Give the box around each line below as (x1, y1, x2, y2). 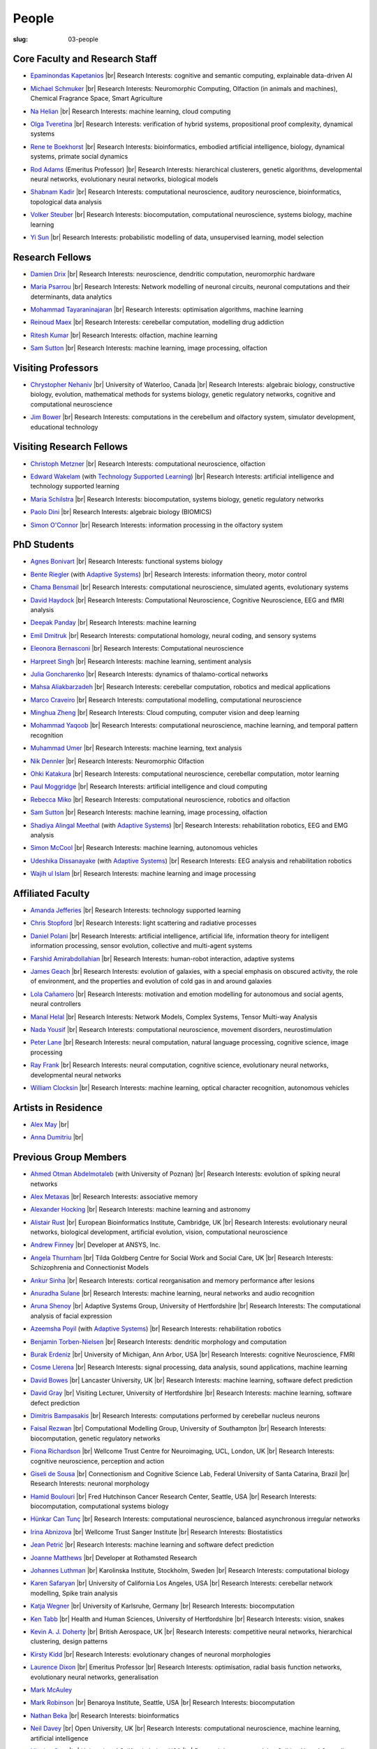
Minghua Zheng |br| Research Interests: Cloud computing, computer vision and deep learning (30, 709, 300, 717)
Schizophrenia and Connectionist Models (30, 1263, 149, 1272)
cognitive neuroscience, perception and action (30, 1457, 165, 1465)
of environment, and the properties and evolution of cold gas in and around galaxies (30, 977, 272, 986)
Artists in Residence (13, 1102, 103, 1114)
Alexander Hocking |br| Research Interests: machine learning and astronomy (30, 1205, 251, 1214)
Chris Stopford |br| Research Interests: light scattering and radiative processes (30, 919, 257, 927)
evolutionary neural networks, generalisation (30, 1673, 158, 1681)
